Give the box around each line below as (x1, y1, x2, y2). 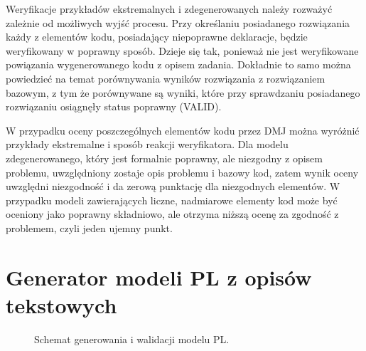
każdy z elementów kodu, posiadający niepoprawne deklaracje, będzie (6, 29, 308, 44)
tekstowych (6, 290, 117, 319)
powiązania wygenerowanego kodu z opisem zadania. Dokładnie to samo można (6, 57, 351, 72)
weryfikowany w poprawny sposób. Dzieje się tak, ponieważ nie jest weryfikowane (6, 43, 359, 58)
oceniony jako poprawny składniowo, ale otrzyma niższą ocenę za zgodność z (6, 206, 339, 221)
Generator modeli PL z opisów (6, 262, 312, 291)
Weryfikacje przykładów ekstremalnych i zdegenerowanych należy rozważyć (6, 1, 333, 16)
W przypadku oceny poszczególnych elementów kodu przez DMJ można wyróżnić (6, 122, 360, 137)
